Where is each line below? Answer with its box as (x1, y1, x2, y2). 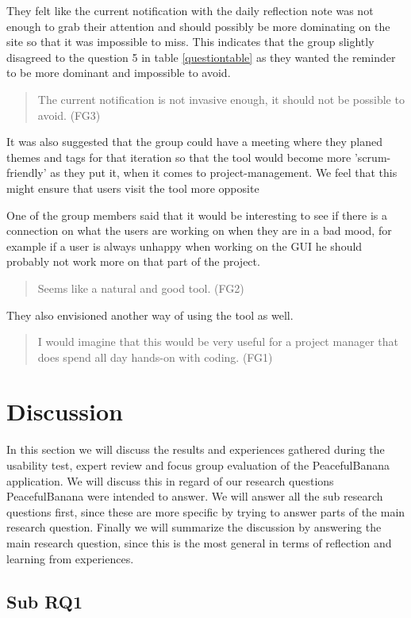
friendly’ (6, 164, 47, 181)
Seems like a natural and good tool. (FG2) (37, 279, 244, 296)
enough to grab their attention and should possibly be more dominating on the (6, 17, 390, 34)
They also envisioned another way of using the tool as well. (6, 306, 294, 323)
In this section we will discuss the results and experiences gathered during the (6, 441, 385, 458)
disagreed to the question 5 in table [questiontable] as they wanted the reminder (6, 48, 396, 65)
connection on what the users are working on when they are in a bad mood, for (6, 222, 392, 239)
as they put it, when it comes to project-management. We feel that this (50, 164, 398, 181)
